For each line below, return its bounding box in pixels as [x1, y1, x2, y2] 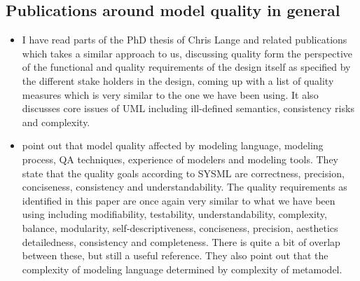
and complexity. [22, 114, 90, 129]
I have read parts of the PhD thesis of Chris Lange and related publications [22, 32, 347, 47]
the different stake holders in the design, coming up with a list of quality [22, 73, 334, 88]
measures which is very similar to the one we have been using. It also [22, 87, 319, 102]
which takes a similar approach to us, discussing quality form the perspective [22, 46, 353, 60]
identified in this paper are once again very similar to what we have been [22, 193, 335, 207]
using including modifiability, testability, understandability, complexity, [22, 207, 327, 221]
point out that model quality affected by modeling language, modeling [22, 138, 324, 153]
